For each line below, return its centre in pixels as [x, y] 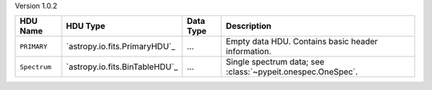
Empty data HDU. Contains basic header [302, 41]
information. [249, 52]
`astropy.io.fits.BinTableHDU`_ [122, 67]
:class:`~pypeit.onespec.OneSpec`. [292, 72]
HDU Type [86, 26]
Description [249, 26]
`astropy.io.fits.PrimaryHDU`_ [121, 46]
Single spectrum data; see [275, 62]
